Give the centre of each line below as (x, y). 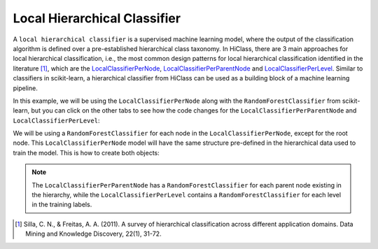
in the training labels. (62, 205)
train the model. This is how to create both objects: (86, 152)
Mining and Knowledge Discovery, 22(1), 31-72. (93, 234)
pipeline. (25, 88)
